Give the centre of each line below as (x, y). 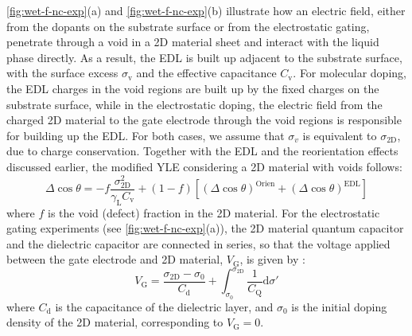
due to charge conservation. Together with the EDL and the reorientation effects (202, 151)
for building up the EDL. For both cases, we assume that (146, 135)
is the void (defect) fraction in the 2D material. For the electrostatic (214, 212)
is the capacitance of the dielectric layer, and (164, 306)
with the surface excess (62, 73)
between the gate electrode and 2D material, (115, 259)
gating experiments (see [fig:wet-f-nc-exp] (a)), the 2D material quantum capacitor (205, 228)
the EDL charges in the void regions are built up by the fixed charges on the (193, 88)
